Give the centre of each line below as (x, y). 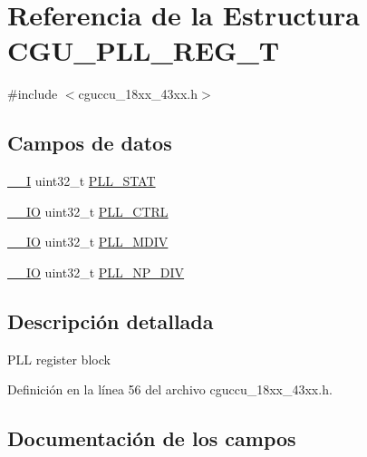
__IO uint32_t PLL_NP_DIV (96, 272)
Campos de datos (90, 143)
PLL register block (59, 359)
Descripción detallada (111, 321)
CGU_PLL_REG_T (144, 50)
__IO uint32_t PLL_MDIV (88, 242)
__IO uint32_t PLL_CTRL (88, 211)
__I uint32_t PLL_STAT (82, 181)
